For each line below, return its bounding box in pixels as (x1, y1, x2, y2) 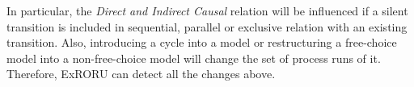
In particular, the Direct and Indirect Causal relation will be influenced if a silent (6, 2, 408, 19)
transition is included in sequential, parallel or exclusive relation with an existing (6, 18, 408, 35)
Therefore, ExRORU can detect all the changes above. (6, 65, 276, 82)
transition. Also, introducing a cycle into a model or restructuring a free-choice (6, 34, 397, 51)
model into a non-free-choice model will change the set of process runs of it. (6, 49, 381, 66)
